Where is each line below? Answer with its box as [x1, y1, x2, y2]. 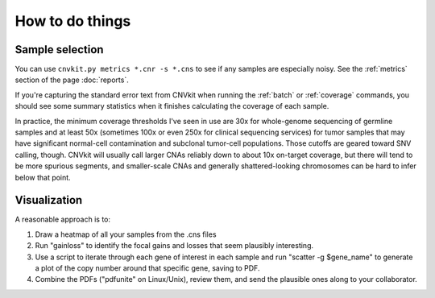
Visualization [14, 193, 83, 207]
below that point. [14, 172, 72, 182]
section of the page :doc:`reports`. [14, 75, 129, 85]
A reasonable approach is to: [14, 214, 111, 225]
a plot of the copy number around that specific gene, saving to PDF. [35, 263, 260, 273]
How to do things [14, 12, 131, 30]
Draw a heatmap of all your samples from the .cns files [35, 230, 217, 239]
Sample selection [14, 43, 104, 56]
